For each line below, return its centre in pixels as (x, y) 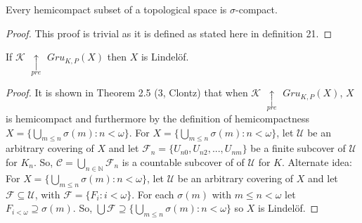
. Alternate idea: (317, 161)
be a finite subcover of (298, 148)
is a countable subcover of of (183, 161)
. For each (153, 194)
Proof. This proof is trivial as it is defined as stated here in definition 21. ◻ (169, 33)
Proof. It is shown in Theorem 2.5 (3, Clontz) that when (127, 93)
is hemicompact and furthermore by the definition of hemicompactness (158, 118)
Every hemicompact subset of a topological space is (116, 9)
